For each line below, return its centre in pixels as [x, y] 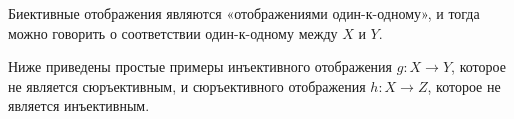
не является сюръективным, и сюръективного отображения [187, 85]
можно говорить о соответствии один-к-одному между [173, 32]
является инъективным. [79, 105]
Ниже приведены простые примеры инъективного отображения [200, 66]
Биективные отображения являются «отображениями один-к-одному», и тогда [244, 13]
